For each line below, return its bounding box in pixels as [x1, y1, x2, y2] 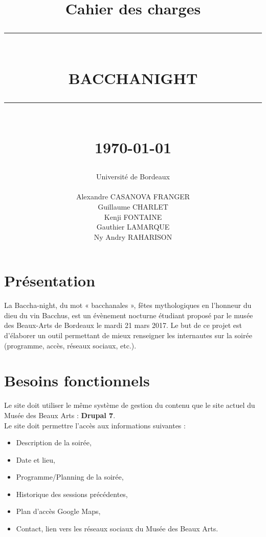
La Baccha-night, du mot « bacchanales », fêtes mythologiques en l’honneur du [4, 300, 252, 311]
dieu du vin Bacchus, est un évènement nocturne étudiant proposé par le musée [4, 309, 253, 320]
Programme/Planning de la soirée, [16, 471, 124, 482]
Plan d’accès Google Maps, [16, 506, 101, 517]
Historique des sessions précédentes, [16, 488, 128, 499]
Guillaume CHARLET [98, 201, 168, 212]
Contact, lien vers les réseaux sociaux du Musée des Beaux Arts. [16, 523, 218, 534]
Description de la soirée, [16, 437, 92, 448]
